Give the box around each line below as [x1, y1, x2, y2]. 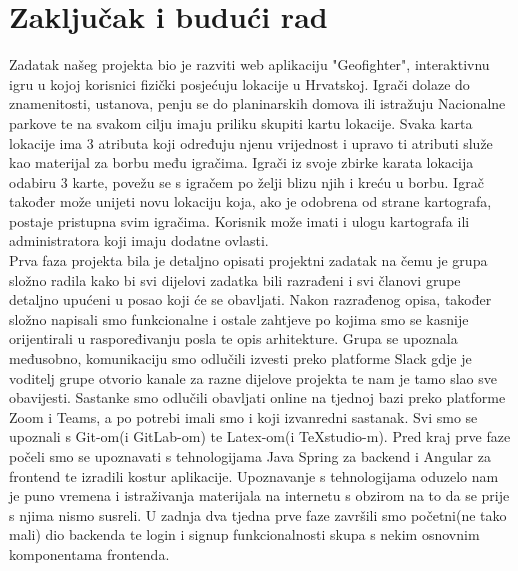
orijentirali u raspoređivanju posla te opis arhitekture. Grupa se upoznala [9, 328, 458, 349]
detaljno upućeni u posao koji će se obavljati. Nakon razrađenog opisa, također [9, 289, 492, 310]
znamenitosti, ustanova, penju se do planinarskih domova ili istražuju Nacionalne [9, 93, 506, 114]
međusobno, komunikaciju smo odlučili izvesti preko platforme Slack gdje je [9, 348, 472, 369]
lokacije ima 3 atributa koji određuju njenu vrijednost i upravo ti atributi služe [9, 132, 493, 153]
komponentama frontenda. [9, 543, 170, 564]
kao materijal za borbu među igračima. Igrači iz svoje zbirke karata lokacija [9, 152, 474, 173]
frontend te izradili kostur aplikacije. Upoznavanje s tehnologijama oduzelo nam [9, 465, 499, 486]
